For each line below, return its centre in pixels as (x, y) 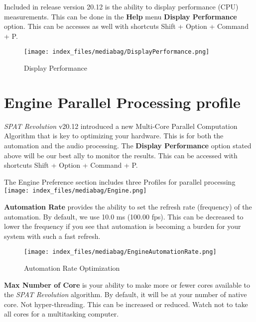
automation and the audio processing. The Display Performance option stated (128, 145)
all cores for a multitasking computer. (62, 314)
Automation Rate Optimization (72, 268)
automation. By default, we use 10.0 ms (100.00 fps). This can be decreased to (124, 216)
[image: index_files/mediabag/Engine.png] (75, 191)
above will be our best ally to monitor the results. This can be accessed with (121, 155)
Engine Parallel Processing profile (122, 102)
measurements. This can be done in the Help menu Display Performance (121, 16)
